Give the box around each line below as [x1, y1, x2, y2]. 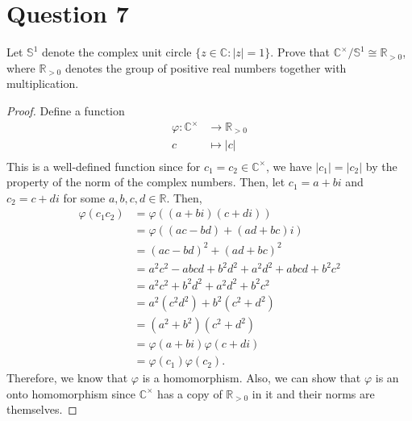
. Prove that [270, 44, 331, 60]
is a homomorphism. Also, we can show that [142, 369, 361, 386]
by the [365, 157, 397, 174]
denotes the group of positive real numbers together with [65, 59, 347, 76]
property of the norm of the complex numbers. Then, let [6, 173, 285, 190]
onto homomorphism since [6, 385, 136, 402]
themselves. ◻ [6, 401, 77, 418]
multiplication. [6, 75, 79, 92]
